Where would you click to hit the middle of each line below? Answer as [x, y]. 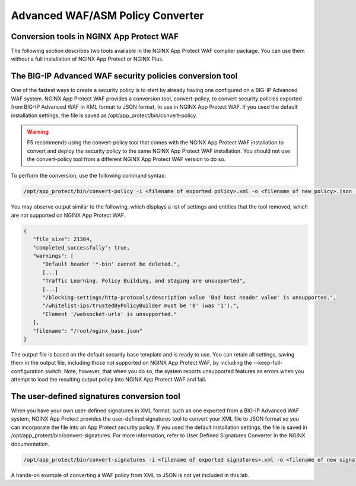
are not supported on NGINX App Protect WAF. [68, 215]
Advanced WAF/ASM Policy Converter [107, 15]
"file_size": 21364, [63, 239]
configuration [27, 371]
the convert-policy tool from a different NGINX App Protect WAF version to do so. [126, 159]
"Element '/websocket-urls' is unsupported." [110, 314]
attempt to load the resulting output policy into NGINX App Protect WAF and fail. [109, 380]
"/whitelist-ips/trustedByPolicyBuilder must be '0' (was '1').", [141, 306]
